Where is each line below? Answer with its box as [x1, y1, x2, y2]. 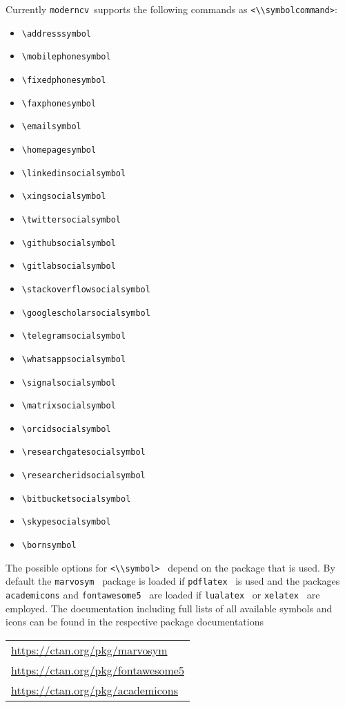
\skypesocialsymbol [21, 517, 111, 527]
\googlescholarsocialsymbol [21, 308, 150, 318]
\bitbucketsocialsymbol [21, 493, 131, 504]
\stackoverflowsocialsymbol [21, 284, 150, 294]
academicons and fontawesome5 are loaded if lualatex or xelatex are [6, 587, 320, 602]
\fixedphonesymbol [21, 75, 106, 85]
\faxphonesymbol [21, 98, 97, 109]
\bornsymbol [21, 540, 77, 551]
